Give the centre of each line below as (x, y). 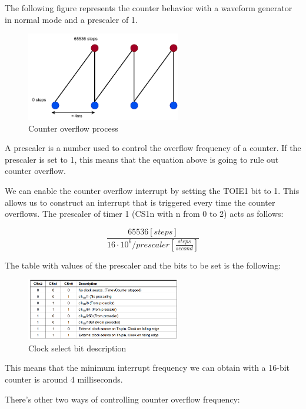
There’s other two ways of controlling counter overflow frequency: (122, 399)
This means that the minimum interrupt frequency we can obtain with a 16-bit (147, 368)
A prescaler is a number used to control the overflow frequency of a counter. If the (153, 148)
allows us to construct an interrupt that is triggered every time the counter (140, 202)
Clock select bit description (77, 348)
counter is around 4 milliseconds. (64, 379)
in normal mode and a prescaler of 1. (71, 19)
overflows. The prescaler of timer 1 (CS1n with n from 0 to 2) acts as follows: (144, 214)
